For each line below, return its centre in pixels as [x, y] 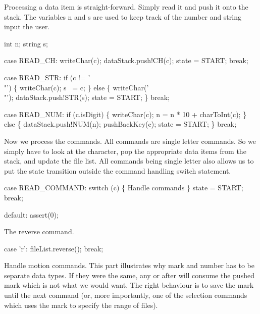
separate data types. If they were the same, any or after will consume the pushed [129, 275]
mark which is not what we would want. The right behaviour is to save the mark [129, 285]
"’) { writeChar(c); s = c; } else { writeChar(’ [76, 87]
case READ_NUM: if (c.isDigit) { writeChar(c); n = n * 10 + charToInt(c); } [125, 114]
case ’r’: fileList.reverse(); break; [54, 248]
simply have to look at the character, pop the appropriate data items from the [125, 151]
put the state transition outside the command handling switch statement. [118, 170]
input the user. [27, 27]
